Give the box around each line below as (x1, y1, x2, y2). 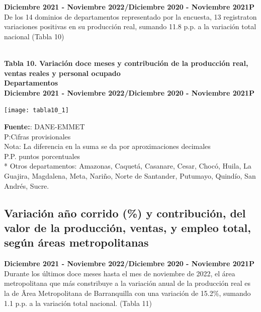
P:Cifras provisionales (4, 131, 71, 141)
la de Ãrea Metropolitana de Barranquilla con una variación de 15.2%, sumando (4, 287, 251, 298)
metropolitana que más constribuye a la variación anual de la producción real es (4, 278, 251, 288)
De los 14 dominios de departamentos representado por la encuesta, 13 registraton (4, 11, 257, 22)
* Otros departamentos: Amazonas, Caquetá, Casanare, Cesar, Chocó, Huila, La (4, 161, 251, 171)
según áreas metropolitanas (4, 235, 149, 250)
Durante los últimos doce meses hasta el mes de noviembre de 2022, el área (4, 268, 235, 278)
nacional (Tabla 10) (4, 31, 64, 41)
